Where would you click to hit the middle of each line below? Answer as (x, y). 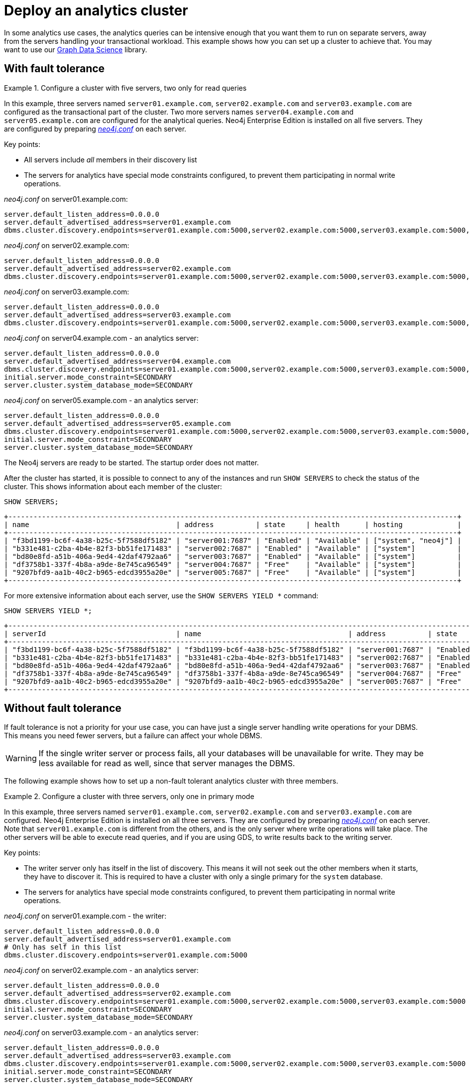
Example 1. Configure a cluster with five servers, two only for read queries (125, 88)
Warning (21, 758)
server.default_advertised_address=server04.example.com (117, 361)
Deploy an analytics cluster (96, 10)
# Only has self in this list (63, 947)
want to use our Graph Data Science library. (76, 49)
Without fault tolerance (63, 708)
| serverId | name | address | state (231, 633)
